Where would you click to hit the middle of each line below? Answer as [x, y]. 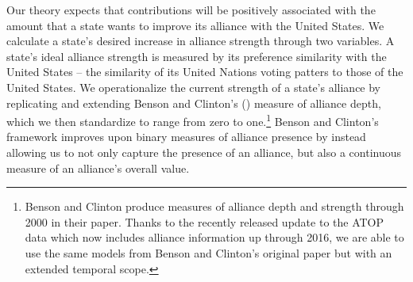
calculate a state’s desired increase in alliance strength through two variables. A [201, 41]
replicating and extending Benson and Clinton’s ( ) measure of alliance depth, [194, 103]
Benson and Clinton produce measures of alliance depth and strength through [214, 206]
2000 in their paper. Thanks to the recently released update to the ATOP [205, 221]
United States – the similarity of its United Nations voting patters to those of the [205, 72]
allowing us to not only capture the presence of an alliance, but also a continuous [204, 152]
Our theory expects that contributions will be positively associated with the [191, 10]
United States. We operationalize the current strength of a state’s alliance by [194, 87]
